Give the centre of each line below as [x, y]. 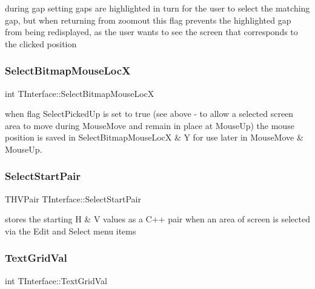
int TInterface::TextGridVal [56, 280]
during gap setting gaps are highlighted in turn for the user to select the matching [157, 8]
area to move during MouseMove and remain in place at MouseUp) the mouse [150, 125]
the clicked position [41, 43]
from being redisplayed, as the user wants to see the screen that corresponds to [151, 32]
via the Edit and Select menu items [71, 231]
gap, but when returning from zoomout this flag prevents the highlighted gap [148, 20]
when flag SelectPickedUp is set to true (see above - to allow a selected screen [149, 114]
